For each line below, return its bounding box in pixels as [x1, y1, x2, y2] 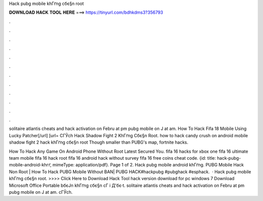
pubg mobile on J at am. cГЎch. [9, 189, 73, 195]
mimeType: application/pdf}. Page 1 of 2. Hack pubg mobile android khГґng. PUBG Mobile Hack [52, 162, 244, 168]
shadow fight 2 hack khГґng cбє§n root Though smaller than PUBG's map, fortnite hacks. [9, 139, 188, 146]
